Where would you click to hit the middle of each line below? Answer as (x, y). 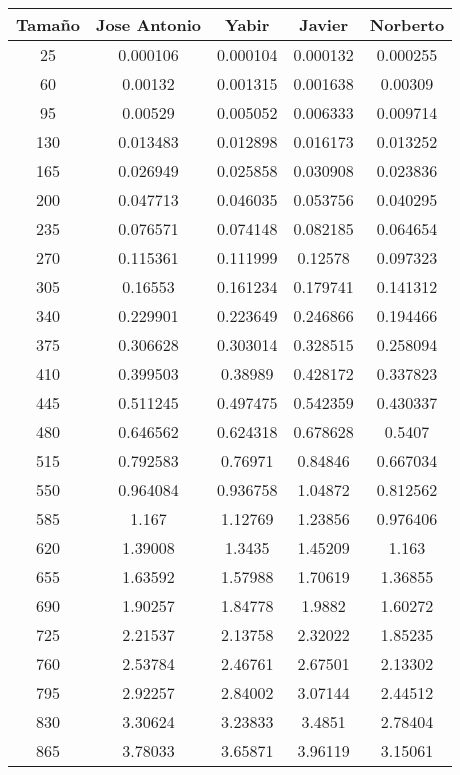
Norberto (407, 24)
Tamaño (48, 24)
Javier (323, 24)
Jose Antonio (148, 24)
